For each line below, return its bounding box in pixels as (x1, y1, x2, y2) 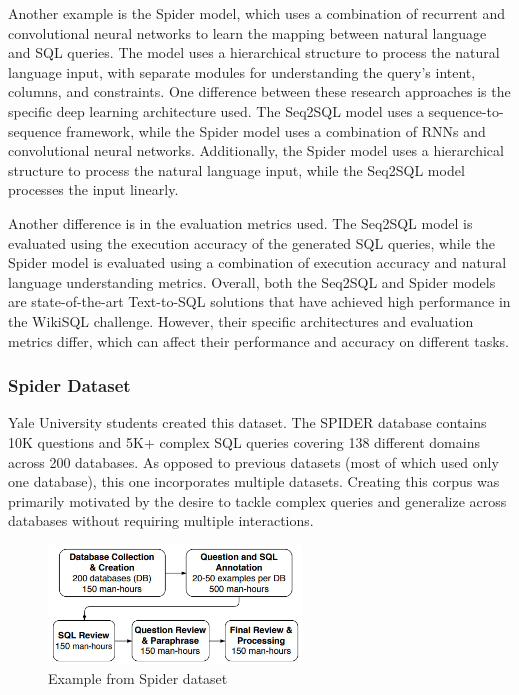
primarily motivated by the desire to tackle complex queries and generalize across (8, 490, 507, 511)
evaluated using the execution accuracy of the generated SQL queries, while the (8, 232, 495, 253)
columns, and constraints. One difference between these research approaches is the (8, 81, 511, 102)
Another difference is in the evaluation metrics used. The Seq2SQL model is (8, 212, 473, 233)
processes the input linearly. (8, 179, 179, 200)
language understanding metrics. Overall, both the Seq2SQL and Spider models (8, 271, 496, 292)
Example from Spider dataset (48, 668, 228, 689)
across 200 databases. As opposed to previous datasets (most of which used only (8, 451, 499, 472)
